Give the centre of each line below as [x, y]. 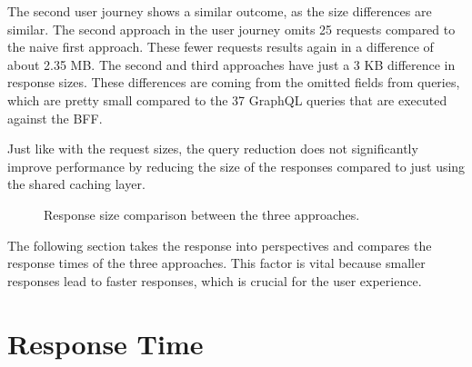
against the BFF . [55, 118]
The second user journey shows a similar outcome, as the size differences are [220, 11]
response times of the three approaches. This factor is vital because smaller [216, 263]
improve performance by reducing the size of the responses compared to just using [236, 166]
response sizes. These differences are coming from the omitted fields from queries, [234, 82]
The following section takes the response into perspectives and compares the [220, 245]
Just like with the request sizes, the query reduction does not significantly [213, 149]
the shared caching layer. [76, 184]
